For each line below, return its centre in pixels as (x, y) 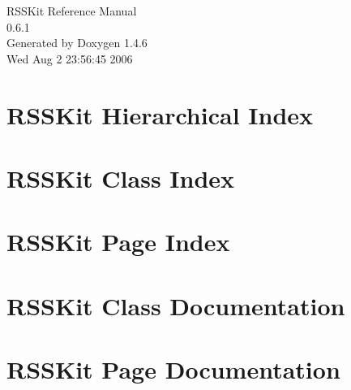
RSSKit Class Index (121, 178)
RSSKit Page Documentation (173, 369)
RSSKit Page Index (118, 242)
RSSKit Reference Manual (72, 11)
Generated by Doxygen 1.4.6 (77, 43)
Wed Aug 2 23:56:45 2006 (70, 58)
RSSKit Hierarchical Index (160, 114)
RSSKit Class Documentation (176, 305)
